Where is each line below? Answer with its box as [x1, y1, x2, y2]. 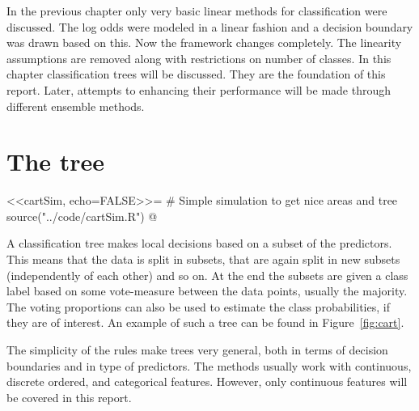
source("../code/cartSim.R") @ [6, 207, 158, 224]
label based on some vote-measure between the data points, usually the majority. [6, 282, 408, 299]
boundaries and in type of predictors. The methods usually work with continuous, [6, 357, 412, 374]
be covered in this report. [6, 388, 132, 405]
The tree [6, 145, 105, 178]
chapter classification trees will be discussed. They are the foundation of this [6, 66, 386, 83]
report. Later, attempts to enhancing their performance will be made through [6, 81, 391, 98]
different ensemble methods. [6, 97, 145, 114]
